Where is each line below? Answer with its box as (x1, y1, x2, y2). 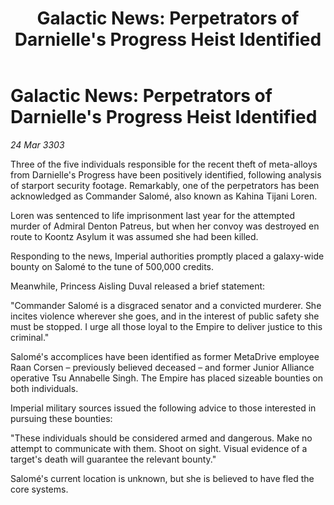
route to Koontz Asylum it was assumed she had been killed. (10, 230, 259, 242)
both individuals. (10, 382, 79, 394)
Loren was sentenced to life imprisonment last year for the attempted (10, 209, 295, 221)
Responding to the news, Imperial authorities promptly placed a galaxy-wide (10, 250, 325, 262)
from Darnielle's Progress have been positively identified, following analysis (10, 168, 322, 181)
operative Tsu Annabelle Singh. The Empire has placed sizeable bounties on (10, 372, 324, 384)
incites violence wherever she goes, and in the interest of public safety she (10, 310, 320, 322)
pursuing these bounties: (10, 412, 113, 424)
